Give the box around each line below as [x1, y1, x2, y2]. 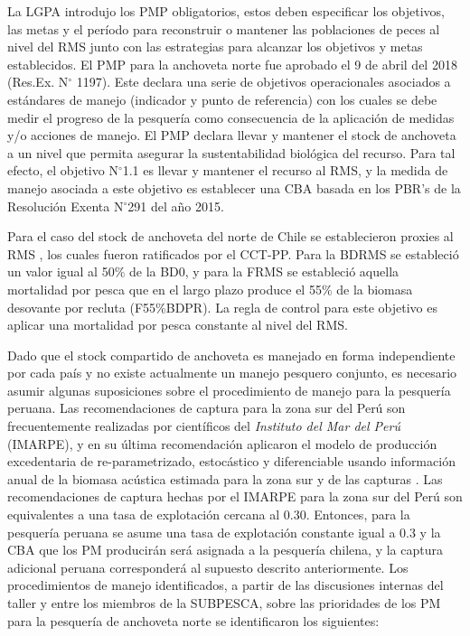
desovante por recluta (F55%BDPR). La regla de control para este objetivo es [7, 297, 437, 316]
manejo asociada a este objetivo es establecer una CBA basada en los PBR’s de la [7, 178, 461, 197]
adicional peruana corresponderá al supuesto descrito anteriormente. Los [7, 557, 409, 576]
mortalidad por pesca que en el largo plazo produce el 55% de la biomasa [7, 279, 413, 298]
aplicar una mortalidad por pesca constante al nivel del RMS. [7, 315, 348, 334]
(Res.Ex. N [7, 72, 69, 91]
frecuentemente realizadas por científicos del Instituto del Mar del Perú [7, 416, 400, 435]
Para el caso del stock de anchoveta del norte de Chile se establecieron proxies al [7, 227, 454, 246]
